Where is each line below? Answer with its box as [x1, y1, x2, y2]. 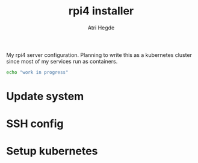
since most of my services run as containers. [6, 58, 118, 65]
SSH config [6, 117, 64, 131]
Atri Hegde [87, 24, 115, 31]
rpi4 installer [68, 4, 134, 18]
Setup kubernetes [6, 144, 98, 158]
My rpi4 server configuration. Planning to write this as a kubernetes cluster [6, 51, 193, 58]
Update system [6, 90, 84, 103]
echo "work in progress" [6, 69, 69, 76]
